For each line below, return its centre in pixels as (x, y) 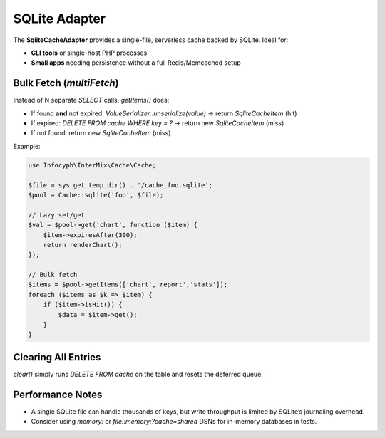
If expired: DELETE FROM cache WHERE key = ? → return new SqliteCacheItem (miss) (158, 123)
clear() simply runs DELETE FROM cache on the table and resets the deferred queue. (138, 374)
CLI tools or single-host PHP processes (89, 53)
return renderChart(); (83, 245)
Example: (27, 146)
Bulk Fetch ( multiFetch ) (66, 83)
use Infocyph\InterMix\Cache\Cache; (92, 165)
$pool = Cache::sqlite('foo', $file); (96, 195)
